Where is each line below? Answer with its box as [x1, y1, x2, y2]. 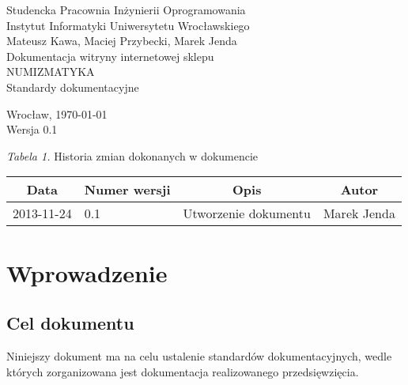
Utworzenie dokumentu [183, 204, 311, 223]
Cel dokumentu [6, 311, 134, 335]
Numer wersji [84, 180, 171, 199]
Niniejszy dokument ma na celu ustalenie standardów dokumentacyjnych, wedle [6, 347, 392, 364]
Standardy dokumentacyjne [6, 78, 139, 95]
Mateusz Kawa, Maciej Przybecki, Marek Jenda [6, 32, 237, 49]
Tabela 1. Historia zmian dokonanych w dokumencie [6, 147, 259, 164]
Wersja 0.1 [6, 121, 58, 138]
